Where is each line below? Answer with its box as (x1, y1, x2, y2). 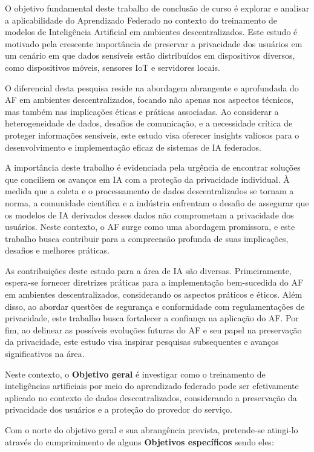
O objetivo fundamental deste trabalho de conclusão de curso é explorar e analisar (5, 2, 310, 14)
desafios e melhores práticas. (5, 244, 110, 257)
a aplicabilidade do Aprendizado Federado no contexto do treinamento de (5, 13, 277, 26)
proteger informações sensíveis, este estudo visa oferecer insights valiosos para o (5, 128, 299, 141)
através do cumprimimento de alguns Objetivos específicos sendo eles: (5, 435, 274, 448)
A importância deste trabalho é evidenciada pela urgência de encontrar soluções (5, 161, 301, 174)
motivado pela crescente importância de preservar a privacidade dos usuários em (5, 37, 303, 50)
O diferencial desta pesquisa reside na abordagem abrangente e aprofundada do (5, 81, 299, 94)
